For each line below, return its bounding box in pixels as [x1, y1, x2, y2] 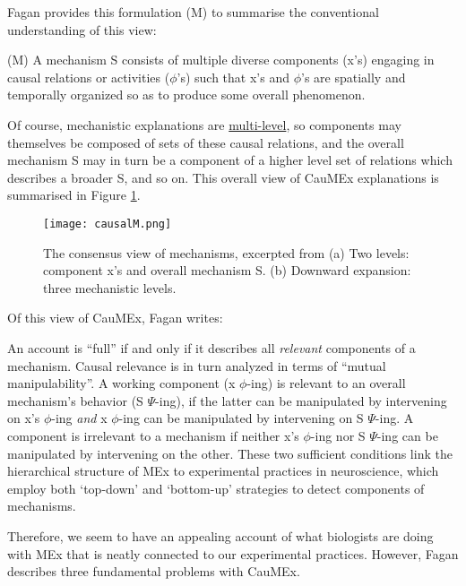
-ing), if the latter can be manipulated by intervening [155, 391, 447, 409]
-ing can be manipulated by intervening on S [118, 409, 364, 427]
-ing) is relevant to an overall [246, 374, 406, 392]
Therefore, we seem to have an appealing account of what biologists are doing [7, 526, 434, 545]
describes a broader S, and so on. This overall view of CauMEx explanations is [7, 168, 439, 186]
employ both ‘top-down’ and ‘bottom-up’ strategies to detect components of [7, 478, 425, 497]
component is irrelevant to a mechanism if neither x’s [7, 426, 299, 444]
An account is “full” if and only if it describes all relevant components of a [7, 338, 416, 357]
